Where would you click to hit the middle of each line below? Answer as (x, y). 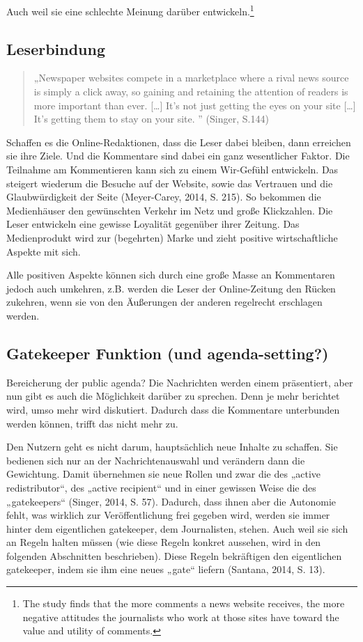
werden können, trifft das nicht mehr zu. (92, 423)
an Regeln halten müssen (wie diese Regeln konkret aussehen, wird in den (164, 542)
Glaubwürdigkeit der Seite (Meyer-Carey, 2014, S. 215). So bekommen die (164, 197)
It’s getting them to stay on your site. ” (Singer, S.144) (151, 119)
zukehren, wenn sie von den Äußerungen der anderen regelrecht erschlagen (164, 302)
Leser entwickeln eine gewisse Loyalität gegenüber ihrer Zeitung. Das (153, 224)
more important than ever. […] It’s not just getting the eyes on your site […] (195, 105)
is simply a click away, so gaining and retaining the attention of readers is (191, 92)
